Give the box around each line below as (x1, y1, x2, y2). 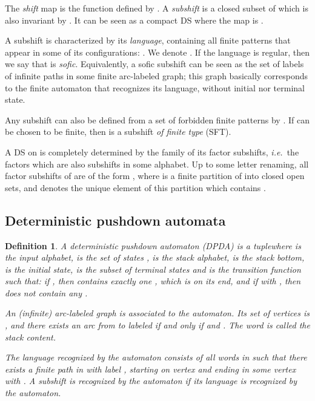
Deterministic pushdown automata (5, 210, 226, 229)
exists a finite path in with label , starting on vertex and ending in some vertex (5, 362, 296, 375)
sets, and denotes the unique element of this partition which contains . (5, 181, 266, 194)
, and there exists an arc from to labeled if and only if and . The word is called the (5, 319, 310, 331)
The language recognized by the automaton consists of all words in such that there (5, 351, 307, 364)
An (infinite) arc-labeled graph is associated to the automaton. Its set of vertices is (5, 307, 310, 319)
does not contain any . (5, 286, 88, 299)
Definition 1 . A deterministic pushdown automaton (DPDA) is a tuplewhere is (5, 239, 301, 252)
